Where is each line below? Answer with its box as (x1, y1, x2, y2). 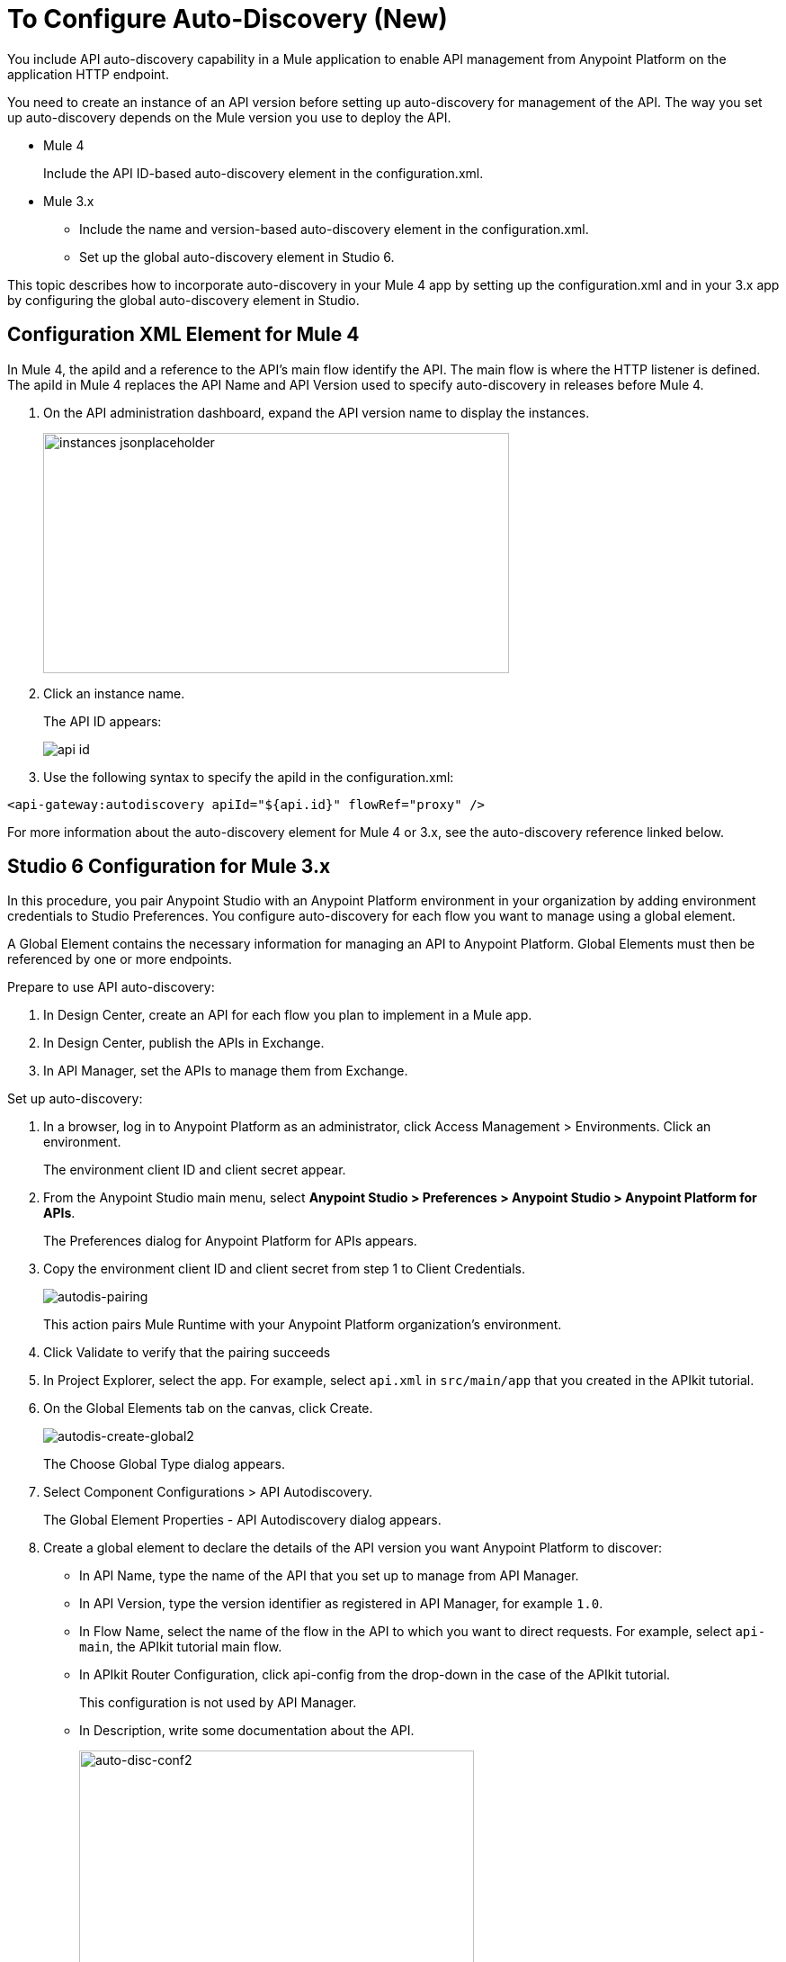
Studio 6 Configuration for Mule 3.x (7, 855, 331, 878)
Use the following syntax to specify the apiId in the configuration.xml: (43, 769, 454, 785)
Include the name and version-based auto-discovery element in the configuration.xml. (79, 220, 589, 237)
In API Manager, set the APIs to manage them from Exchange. (43, 1063, 408, 1079)
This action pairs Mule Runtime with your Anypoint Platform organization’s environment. (43, 1317, 562, 1333)
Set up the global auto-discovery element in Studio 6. (79, 248, 395, 265)
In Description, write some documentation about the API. (79, 1723, 415, 1739)
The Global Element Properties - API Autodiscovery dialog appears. (43, 1512, 442, 1528)
